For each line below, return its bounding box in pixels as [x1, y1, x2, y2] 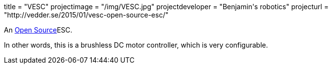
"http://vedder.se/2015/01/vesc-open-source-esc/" [4, 11, 168, 19]
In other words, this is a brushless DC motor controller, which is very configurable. [4, 41, 268, 49]
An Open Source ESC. [4, 26, 73, 34]
